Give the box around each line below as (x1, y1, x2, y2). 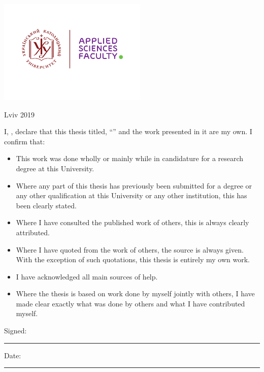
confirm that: (4, 136, 45, 146)
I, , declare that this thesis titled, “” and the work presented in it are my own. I (4, 126, 252, 137)
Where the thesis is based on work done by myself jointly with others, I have (16, 288, 255, 299)
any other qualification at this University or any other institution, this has (16, 190, 247, 201)
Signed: (4, 325, 27, 336)
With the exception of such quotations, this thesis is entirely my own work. (16, 254, 250, 265)
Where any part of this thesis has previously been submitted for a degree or (16, 180, 252, 191)
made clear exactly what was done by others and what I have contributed (16, 298, 245, 308)
